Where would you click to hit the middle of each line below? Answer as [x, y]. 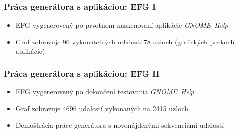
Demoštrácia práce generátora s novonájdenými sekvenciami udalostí [120, 125]
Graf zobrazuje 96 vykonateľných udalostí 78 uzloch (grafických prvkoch [125, 41]
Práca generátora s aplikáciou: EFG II [82, 73]
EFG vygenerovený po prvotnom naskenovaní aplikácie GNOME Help [122, 25]
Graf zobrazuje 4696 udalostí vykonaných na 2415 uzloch [102, 108]
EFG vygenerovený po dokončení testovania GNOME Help [105, 92]
